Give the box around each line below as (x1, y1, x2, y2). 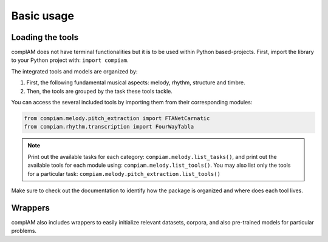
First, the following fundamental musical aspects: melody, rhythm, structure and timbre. (26, 79, 245, 86)
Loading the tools (11, 32, 79, 42)
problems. (11, 227, 36, 235)
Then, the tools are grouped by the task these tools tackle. (26, 87, 173, 95)
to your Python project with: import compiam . (11, 56, 129, 64)
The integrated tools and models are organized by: (11, 67, 138, 75)
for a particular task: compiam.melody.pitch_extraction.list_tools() (27, 170, 221, 177)
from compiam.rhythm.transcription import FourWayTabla (24, 123, 194, 130)
